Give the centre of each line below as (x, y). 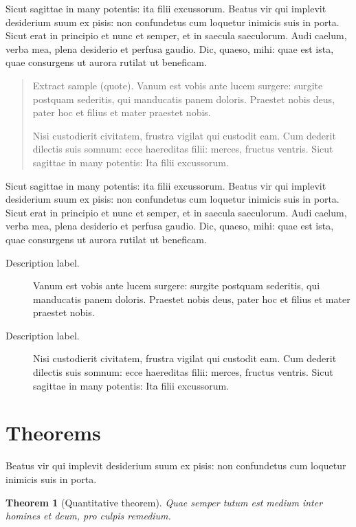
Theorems (53, 433)
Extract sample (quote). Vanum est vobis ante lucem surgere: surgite (178, 85)
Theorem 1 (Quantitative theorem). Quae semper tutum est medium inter (164, 502)
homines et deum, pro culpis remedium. (88, 516)
